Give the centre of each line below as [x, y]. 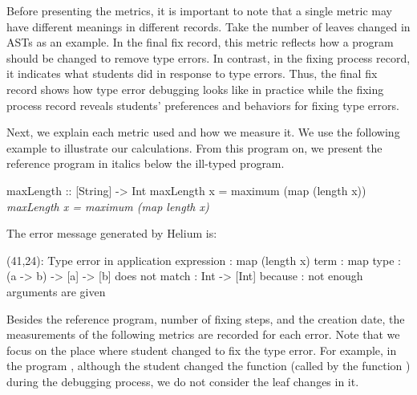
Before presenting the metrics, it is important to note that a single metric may [199, 10]
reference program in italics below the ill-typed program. [146, 163]
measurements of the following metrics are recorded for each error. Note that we [203, 334]
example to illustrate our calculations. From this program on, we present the [194, 147]
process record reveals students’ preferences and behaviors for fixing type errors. [203, 105]
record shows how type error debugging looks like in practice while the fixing [195, 89]
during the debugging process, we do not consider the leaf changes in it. [183, 381]
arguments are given [56, 291]
